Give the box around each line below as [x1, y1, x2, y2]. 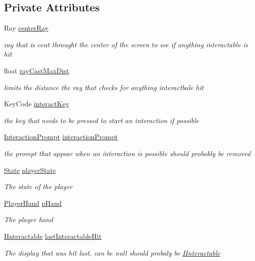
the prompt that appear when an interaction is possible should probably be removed [4, 148, 251, 158]
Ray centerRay [4, 23, 49, 33]
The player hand [4, 214, 54, 225]
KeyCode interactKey [4, 98, 69, 109]
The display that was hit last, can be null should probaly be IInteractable [4, 247, 221, 258]
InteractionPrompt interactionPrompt [4, 131, 118, 142]
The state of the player [4, 181, 73, 192]
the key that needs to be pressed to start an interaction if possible [4, 115, 199, 125]
